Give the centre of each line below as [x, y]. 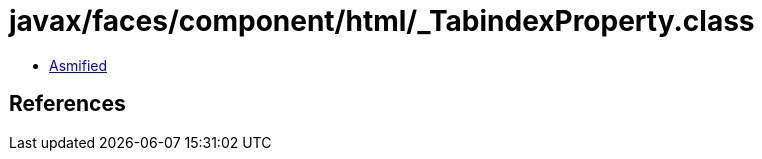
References [67, 104]
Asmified [78, 65]
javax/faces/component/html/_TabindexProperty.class [382, 21]
